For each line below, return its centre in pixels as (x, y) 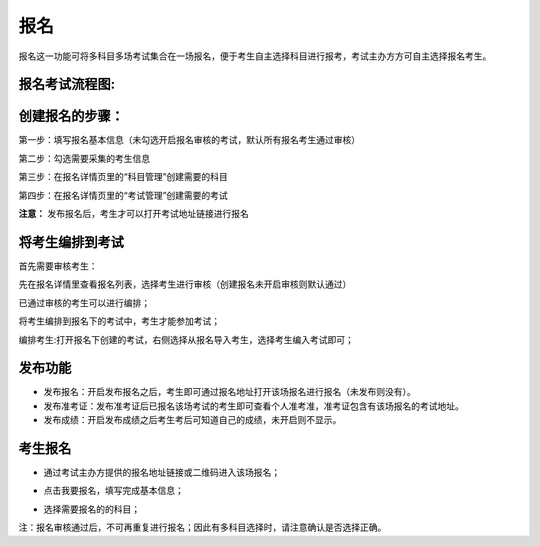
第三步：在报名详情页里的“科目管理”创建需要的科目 (123, 177)
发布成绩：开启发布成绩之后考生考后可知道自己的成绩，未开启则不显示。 (192, 420)
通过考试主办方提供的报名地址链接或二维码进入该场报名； (161, 472)
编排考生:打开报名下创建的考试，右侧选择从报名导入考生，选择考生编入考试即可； (186, 339)
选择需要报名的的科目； (91, 509)
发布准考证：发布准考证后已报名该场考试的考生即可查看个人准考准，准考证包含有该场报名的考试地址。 (253, 406)
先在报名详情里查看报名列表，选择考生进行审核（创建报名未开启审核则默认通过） (185, 284)
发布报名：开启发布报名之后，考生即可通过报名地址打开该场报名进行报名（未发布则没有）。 (229, 392)
